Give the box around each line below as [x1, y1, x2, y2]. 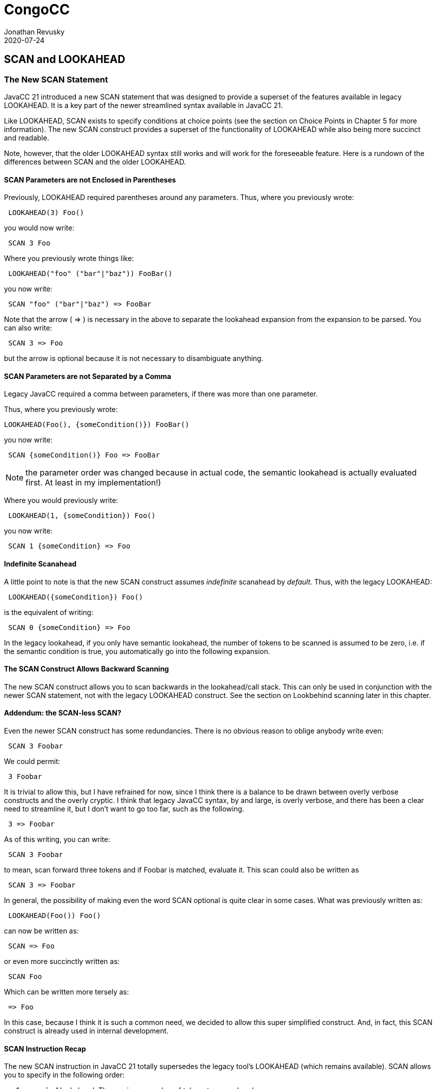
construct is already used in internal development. [4, 1026, 169, 1035]
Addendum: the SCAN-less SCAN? [4, 708, 121, 717]
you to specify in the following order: [4, 1070, 125, 1079]
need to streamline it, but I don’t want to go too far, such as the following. [4, 804, 244, 813]
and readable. [4, 133, 49, 142]
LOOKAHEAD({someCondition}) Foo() [8, 592, 143, 601]
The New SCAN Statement [4, 74, 108, 84]
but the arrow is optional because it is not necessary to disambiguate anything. [4, 354, 264, 363]
